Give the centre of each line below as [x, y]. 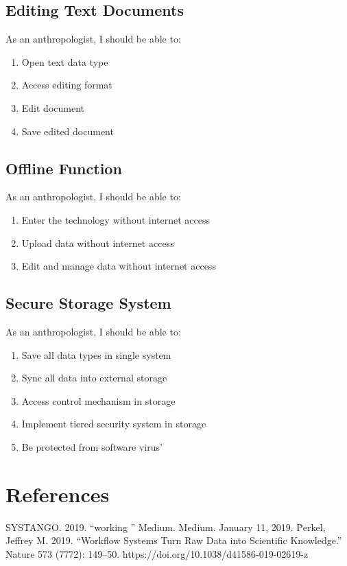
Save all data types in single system [96, 354]
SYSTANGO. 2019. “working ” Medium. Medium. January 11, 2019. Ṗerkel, [166, 527]
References [58, 494]
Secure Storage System [88, 303]
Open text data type [65, 61]
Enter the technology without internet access [116, 219]
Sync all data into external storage [94, 378]
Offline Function [64, 168]
